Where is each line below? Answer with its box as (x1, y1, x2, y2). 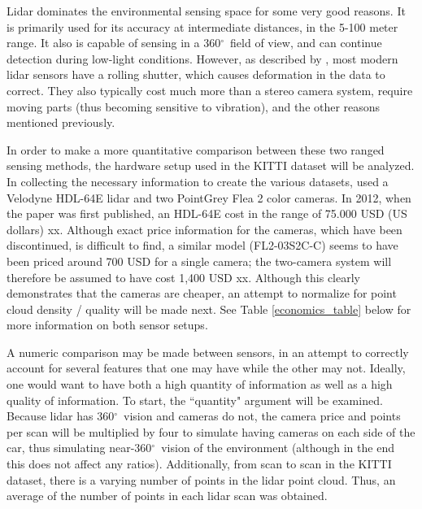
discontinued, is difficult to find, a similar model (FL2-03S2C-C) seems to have (7, 237, 398, 254)
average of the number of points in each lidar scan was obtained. (7, 487, 328, 504)
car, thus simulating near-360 (7, 439, 152, 456)
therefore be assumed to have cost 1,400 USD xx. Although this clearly (7, 268, 360, 285)
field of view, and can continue (230, 34, 382, 51)
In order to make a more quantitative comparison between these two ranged (7, 141, 385, 158)
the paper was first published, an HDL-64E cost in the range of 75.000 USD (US (7, 205, 407, 222)
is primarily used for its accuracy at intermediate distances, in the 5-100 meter (7, 18, 398, 35)
